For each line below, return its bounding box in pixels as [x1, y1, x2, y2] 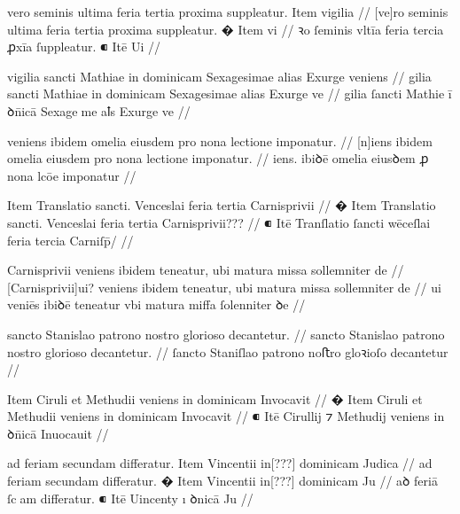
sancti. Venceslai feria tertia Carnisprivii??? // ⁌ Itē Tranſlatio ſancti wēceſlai [7, 213, 431, 231]
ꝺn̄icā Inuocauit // [7, 424, 109, 442]
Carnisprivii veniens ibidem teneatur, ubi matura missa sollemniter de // [7, 261, 404, 279]
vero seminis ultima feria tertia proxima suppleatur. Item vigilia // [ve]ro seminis [7, 3, 448, 20]
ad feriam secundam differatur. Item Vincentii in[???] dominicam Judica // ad [7, 454, 433, 472]
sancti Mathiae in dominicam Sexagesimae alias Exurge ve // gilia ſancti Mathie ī [7, 84, 452, 103]
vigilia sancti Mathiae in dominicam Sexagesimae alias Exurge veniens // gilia [7, 66, 432, 85]
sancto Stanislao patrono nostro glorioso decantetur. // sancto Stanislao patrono [7, 324, 445, 343]
